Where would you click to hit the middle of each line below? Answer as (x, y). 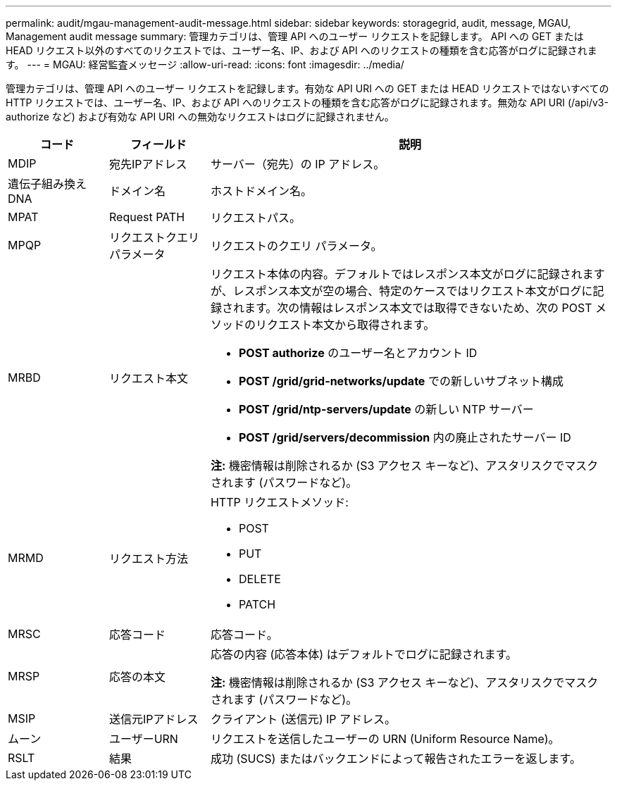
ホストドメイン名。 (261, 191)
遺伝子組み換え (48, 184)
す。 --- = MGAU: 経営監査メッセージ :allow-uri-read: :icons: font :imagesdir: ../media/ (205, 64)
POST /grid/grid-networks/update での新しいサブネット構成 (401, 381)
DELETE (260, 579)
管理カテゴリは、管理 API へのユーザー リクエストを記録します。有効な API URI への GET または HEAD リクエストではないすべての (307, 88)
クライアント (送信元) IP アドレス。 (303, 719)
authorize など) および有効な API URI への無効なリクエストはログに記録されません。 (200, 117)
